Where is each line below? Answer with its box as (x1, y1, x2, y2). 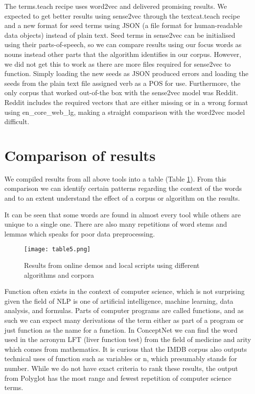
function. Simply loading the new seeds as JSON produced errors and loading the (4, 68, 249, 79)
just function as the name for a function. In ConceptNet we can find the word (4, 324, 238, 335)
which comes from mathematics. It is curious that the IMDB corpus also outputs (4, 343, 247, 354)
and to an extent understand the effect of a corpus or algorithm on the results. (4, 193, 240, 203)
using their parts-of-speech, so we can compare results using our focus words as (4, 39, 242, 50)
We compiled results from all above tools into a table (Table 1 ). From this (4, 173, 227, 184)
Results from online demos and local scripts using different (24, 260, 200, 270)
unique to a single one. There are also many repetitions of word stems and (4, 219, 227, 229)
